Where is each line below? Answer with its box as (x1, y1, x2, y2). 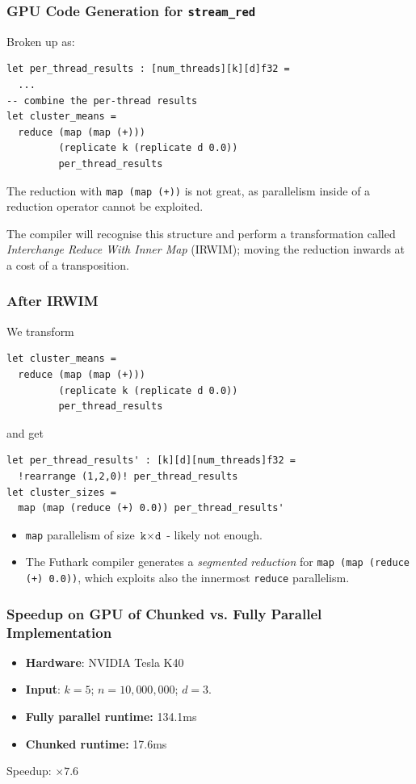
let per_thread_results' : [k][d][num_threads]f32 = (6, 455, 296, 467)
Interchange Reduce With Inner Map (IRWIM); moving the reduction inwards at (6, 241, 405, 258)
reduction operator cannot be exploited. (6, 198, 204, 215)
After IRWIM (6, 291, 99, 311)
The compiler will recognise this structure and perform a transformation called (6, 224, 396, 241)
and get (6, 424, 44, 441)
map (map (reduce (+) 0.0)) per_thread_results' (18, 502, 284, 514)
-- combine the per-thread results (6, 94, 198, 107)
